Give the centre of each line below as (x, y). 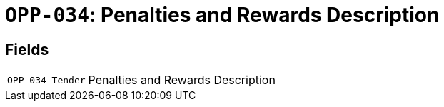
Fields (27, 49)
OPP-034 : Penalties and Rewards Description (222, 15)
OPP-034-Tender (46, 80)
